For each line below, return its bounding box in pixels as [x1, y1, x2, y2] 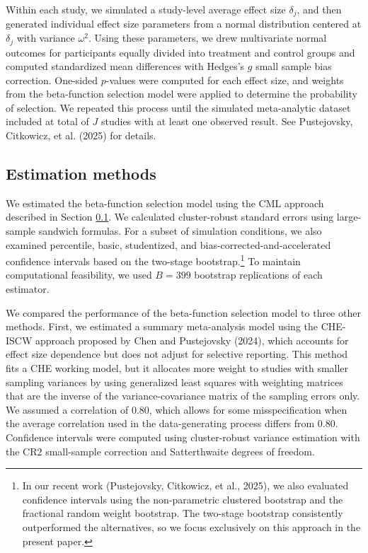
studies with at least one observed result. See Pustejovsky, [100, 114, 353, 129]
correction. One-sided [6, 72, 98, 87]
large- [336, 209, 362, 224]
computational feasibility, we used [6, 267, 152, 282]
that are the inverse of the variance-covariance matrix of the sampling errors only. [6, 388, 360, 403]
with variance [16, 30, 75, 45]
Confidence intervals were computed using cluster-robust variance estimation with [6, 430, 360, 445]
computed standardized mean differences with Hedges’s [6, 59, 245, 74]
